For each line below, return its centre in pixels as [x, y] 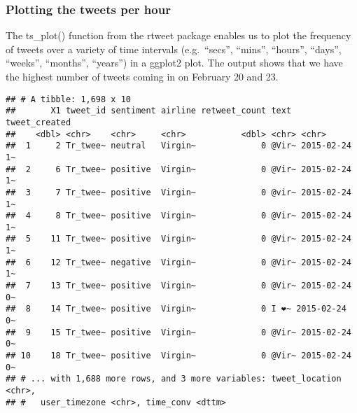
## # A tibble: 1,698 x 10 [68, 99]
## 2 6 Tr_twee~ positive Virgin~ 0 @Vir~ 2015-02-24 [178, 169]
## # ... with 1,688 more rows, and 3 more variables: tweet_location [174, 379]
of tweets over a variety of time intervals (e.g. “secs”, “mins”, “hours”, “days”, [174, 49]
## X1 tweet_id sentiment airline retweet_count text [149, 111]
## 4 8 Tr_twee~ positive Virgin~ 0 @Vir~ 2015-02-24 [178, 216]
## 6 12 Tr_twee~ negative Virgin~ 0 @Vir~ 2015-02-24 [178, 262]
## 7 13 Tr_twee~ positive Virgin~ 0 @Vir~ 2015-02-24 [178, 286]
